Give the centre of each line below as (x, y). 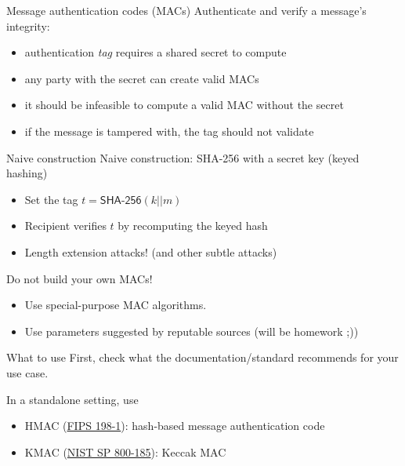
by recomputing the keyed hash (193, 226)
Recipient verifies (65, 226)
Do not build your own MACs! (80, 278)
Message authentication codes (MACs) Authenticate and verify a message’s (186, 10)
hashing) (27, 173)
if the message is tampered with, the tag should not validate (169, 131)
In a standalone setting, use (72, 399)
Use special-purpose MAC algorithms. (116, 305)
